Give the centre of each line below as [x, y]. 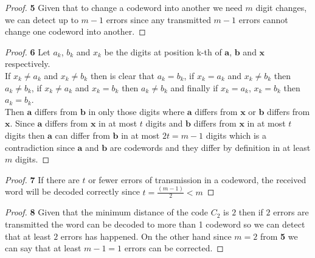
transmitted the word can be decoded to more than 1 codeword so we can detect [155, 224]
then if [251, 212]
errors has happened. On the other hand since [146, 236]
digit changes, [281, 7]
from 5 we [279, 236]
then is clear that [123, 75]
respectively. [28, 64]
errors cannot [263, 19]
